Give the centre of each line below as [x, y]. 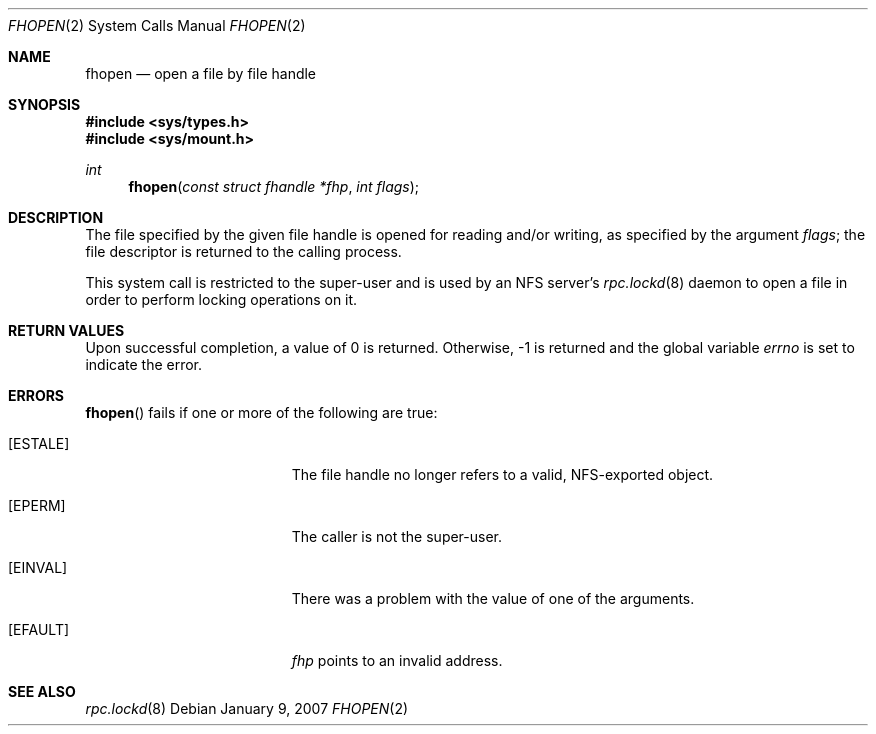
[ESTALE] [39, 443]
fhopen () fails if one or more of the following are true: [261, 412]
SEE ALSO [42, 691]
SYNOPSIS [44, 104]
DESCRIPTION [56, 217]
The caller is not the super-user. [397, 536]
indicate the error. [144, 364]
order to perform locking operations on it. [221, 299]
